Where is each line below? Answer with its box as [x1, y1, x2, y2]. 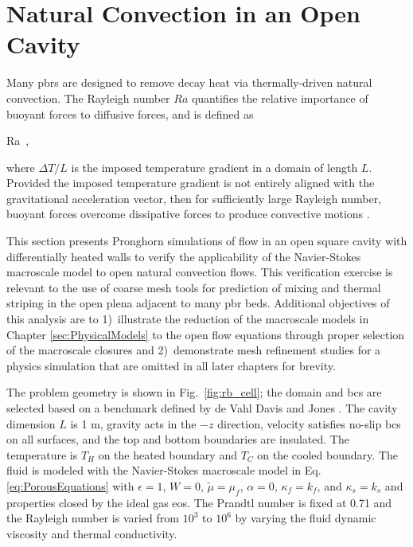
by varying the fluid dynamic [235, 510, 376, 526]
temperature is [6, 446, 78, 463]
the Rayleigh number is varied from [6, 510, 179, 526]
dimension [6, 415, 56, 432]
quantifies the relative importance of [191, 89, 368, 106]
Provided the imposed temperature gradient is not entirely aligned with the [6, 174, 375, 191]
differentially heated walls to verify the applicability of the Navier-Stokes [6, 248, 361, 264]
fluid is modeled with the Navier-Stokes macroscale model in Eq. [6, 462, 321, 479]
